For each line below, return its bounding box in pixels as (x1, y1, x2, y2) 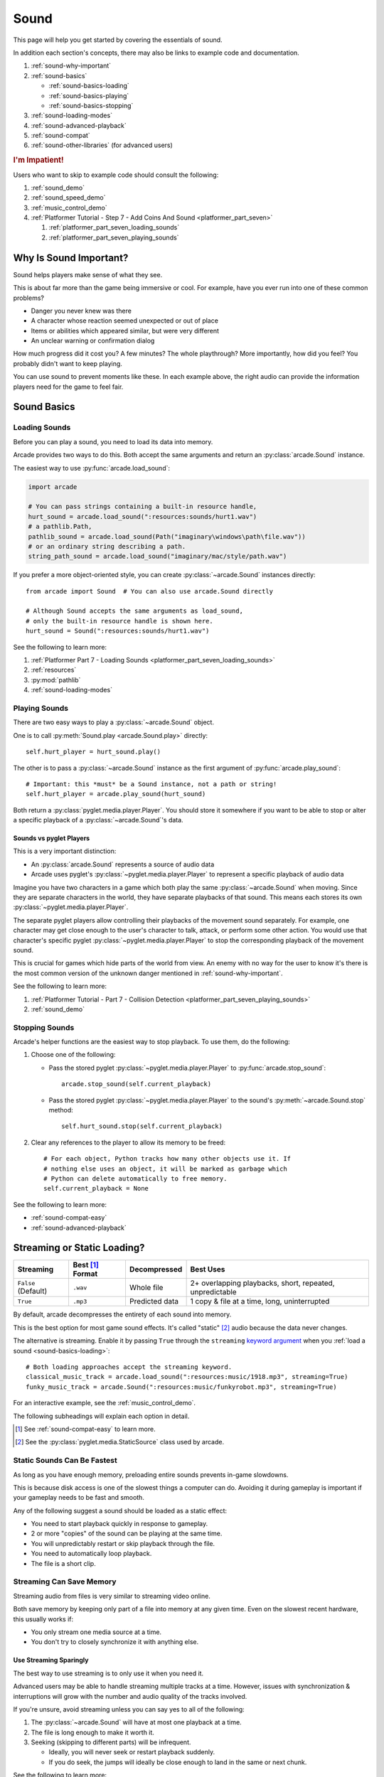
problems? (13, 294, 44, 302)
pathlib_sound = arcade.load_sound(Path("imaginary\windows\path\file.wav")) (28, 532, 306, 540)
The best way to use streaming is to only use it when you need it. (13, 1669, 204, 1677)
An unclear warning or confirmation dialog (31, 336, 155, 345)
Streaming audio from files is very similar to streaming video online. (13, 1591, 211, 1600)
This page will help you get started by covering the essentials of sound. (13, 36, 223, 44)
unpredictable (190, 1287, 238, 1297)
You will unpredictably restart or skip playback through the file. (31, 1539, 215, 1547)
